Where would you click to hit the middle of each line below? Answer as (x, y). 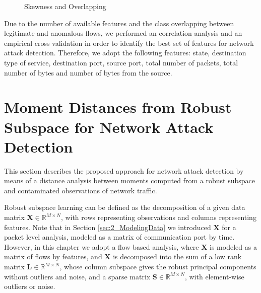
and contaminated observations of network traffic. (81, 190)
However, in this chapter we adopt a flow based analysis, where (102, 246)
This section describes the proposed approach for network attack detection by (124, 170)
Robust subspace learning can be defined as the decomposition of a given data (125, 207)
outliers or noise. (30, 286)
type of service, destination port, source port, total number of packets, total (121, 62)
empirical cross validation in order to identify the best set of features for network (129, 43)
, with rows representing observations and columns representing (158, 217)
